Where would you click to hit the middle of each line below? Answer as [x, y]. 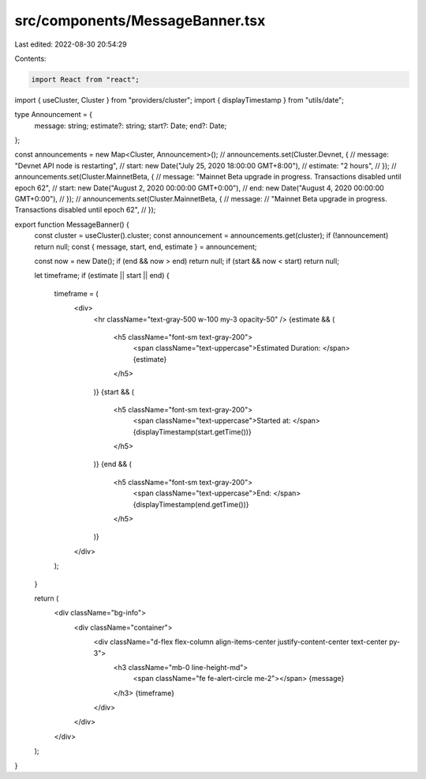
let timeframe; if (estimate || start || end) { [102, 276]
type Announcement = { [54, 115]
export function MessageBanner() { [72, 224]
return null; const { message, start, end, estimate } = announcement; [146, 246]
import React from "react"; [85, 79]
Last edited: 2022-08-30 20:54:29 [71, 44]
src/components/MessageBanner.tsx [140, 21]
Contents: [30, 58]
